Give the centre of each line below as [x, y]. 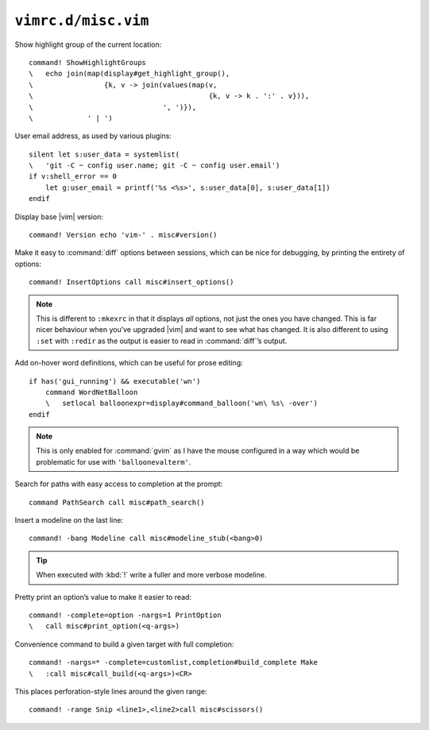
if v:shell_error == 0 [73, 176]
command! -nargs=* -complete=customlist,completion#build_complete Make [173, 662]
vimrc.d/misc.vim [82, 21]
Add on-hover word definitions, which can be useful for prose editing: [129, 363]
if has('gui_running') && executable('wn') [115, 381]
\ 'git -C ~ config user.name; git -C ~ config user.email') [155, 166]
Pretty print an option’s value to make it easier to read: [103, 597]
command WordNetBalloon [91, 392]
